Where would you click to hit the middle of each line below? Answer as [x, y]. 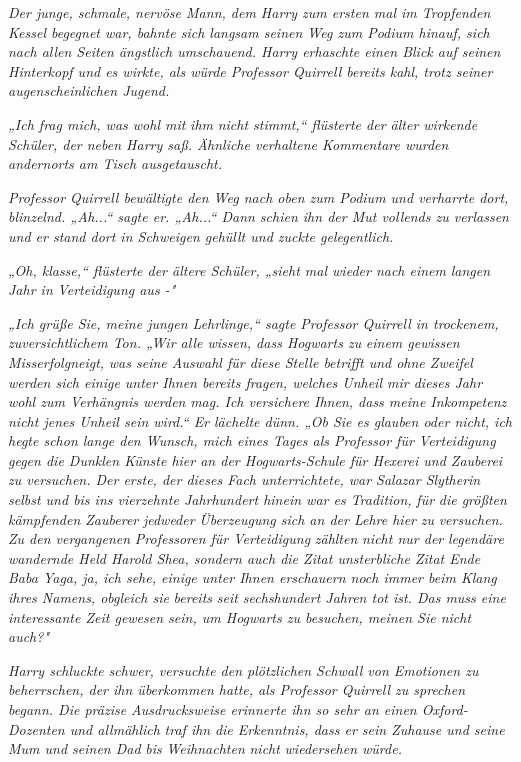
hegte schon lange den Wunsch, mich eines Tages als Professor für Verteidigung [252, 440]
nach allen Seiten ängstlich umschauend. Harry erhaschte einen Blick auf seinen [254, 51]
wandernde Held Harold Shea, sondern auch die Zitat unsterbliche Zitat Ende [244, 557]
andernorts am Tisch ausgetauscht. [115, 163]
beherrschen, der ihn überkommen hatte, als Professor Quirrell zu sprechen [237, 689]
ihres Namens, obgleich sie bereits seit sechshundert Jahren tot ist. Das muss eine [257, 597]
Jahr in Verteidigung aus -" [92, 289]
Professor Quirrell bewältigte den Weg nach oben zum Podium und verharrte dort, [258, 196]
